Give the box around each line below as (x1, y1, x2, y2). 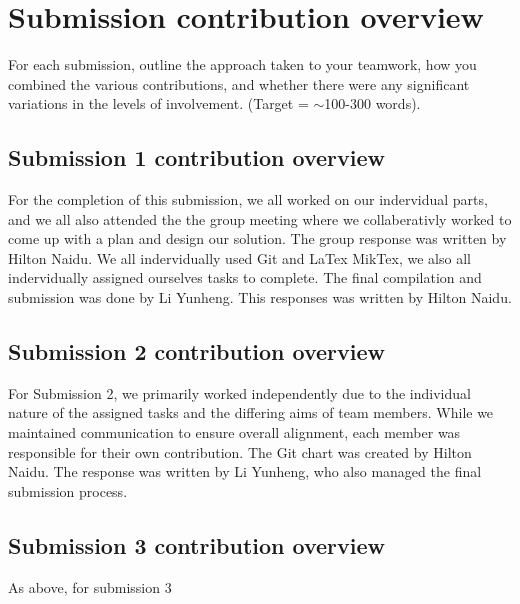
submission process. (8, 480, 128, 501)
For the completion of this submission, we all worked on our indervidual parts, (8, 189, 488, 210)
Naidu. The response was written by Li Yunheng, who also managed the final (8, 461, 482, 482)
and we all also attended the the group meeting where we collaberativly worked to (8, 208, 512, 229)
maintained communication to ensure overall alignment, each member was (8, 422, 461, 443)
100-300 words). (324, 93, 421, 114)
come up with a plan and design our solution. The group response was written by (8, 228, 507, 249)
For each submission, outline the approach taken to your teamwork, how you (8, 54, 477, 75)
